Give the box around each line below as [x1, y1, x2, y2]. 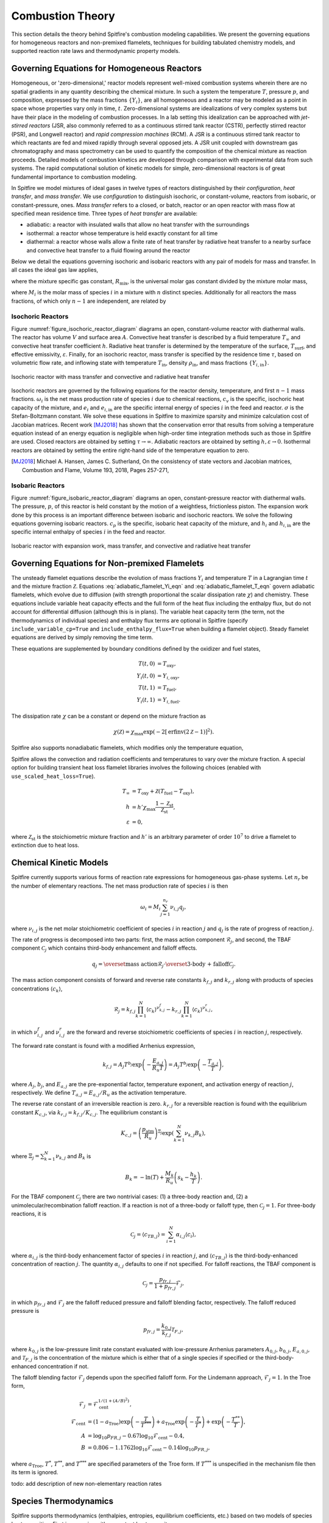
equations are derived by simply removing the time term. [11, 634, 154, 641]
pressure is [11, 1307, 40, 1315]
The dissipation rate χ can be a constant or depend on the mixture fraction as [11, 712, 207, 719]
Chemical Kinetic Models [11, 858, 109, 868]
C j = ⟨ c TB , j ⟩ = [130, 1231, 166, 1240]
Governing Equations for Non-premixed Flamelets [11, 558, 204, 568]
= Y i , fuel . [157, 696, 181, 705]
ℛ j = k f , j [113, 1006, 136, 1014]
